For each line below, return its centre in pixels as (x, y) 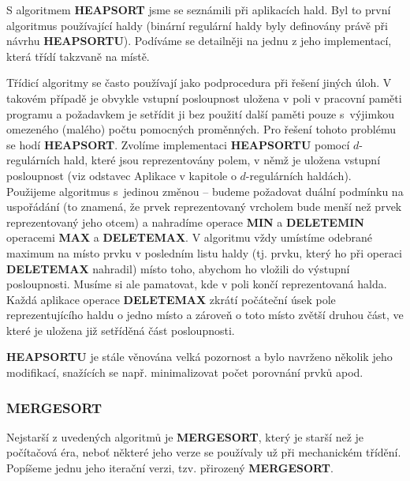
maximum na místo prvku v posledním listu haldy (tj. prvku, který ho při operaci (204, 252)
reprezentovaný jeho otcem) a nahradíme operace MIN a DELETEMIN (185, 222)
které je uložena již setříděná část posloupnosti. (121, 330)
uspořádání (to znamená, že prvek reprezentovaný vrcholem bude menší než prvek (204, 207)
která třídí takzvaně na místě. (78, 56)
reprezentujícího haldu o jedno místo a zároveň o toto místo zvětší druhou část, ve (205, 315)
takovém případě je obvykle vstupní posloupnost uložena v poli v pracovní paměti (204, 98)
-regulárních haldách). (298, 175)
